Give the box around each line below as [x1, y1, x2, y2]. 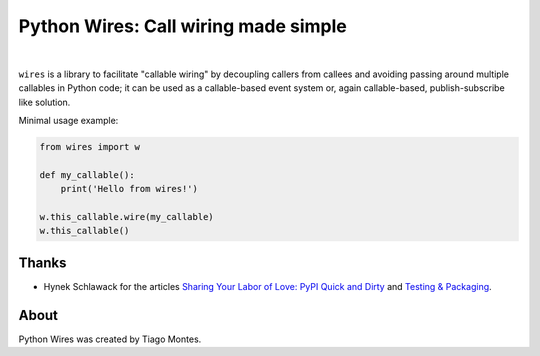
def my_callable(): [39, 169, 135, 180]
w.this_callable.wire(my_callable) [39, 211, 214, 223]
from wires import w [39, 141, 140, 153]
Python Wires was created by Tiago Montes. [18, 333, 202, 345]
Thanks [18, 254, 67, 271]
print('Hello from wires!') [60, 183, 199, 195]
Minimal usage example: [18, 115, 119, 127]
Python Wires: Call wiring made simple [18, 15, 347, 37]
